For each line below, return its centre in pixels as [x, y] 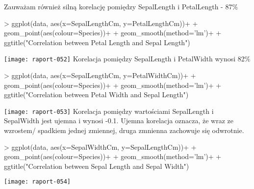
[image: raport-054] [38, 182]
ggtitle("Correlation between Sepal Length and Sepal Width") [97, 166]
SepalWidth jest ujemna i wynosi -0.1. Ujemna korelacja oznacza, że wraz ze [119, 121]
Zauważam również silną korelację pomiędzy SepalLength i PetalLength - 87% [121, 6]
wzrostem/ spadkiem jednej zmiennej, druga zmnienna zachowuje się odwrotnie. [124, 130]
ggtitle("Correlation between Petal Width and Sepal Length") [96, 94]
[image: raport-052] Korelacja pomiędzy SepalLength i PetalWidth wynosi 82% [127, 59]
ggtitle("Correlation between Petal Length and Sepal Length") [97, 42]
